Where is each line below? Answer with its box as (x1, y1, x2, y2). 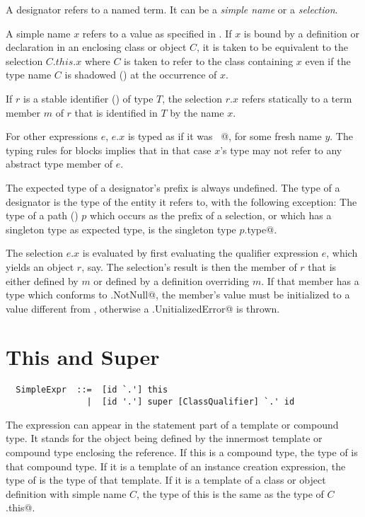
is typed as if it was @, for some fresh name (127, 129, 322, 144)
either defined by (6, 273, 79, 288)
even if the (305, 53, 351, 68)
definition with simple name (6, 486, 127, 501)
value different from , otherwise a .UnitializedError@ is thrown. (6, 301, 280, 315)
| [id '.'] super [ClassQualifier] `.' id (86, 397, 295, 407)
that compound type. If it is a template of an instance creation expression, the (6, 458, 346, 473)
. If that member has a (261, 273, 359, 288)
